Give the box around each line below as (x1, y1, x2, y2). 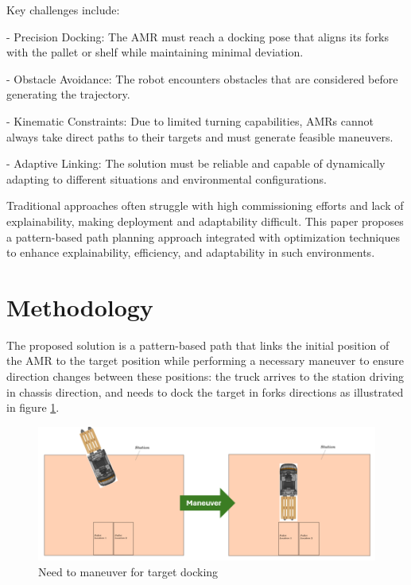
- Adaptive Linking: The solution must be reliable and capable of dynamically (6, 155, 386, 172)
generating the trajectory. (6, 86, 130, 103)
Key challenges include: (6, 2, 120, 17)
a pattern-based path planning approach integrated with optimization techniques (6, 228, 400, 245)
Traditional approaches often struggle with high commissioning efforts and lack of (6, 197, 404, 214)
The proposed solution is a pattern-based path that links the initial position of (6, 336, 390, 353)
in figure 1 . (6, 399, 60, 416)
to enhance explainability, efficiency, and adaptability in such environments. (6, 244, 375, 261)
